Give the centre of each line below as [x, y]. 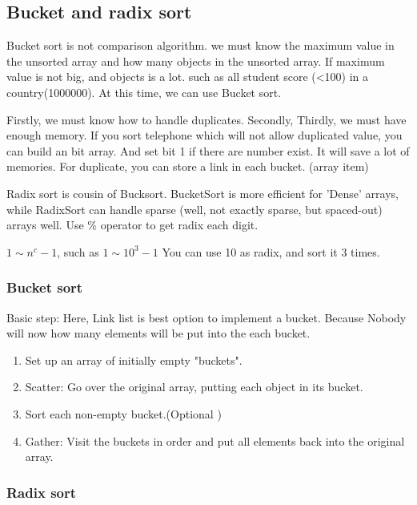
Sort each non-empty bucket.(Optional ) [123, 413]
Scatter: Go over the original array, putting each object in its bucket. [194, 387]
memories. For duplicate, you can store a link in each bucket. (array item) [188, 166]
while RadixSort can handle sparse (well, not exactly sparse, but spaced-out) [194, 209]
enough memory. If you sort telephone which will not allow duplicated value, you [204, 135]
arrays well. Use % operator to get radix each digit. [132, 225]
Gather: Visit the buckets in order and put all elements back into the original [215, 440]
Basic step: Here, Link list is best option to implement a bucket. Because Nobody [206, 317]
